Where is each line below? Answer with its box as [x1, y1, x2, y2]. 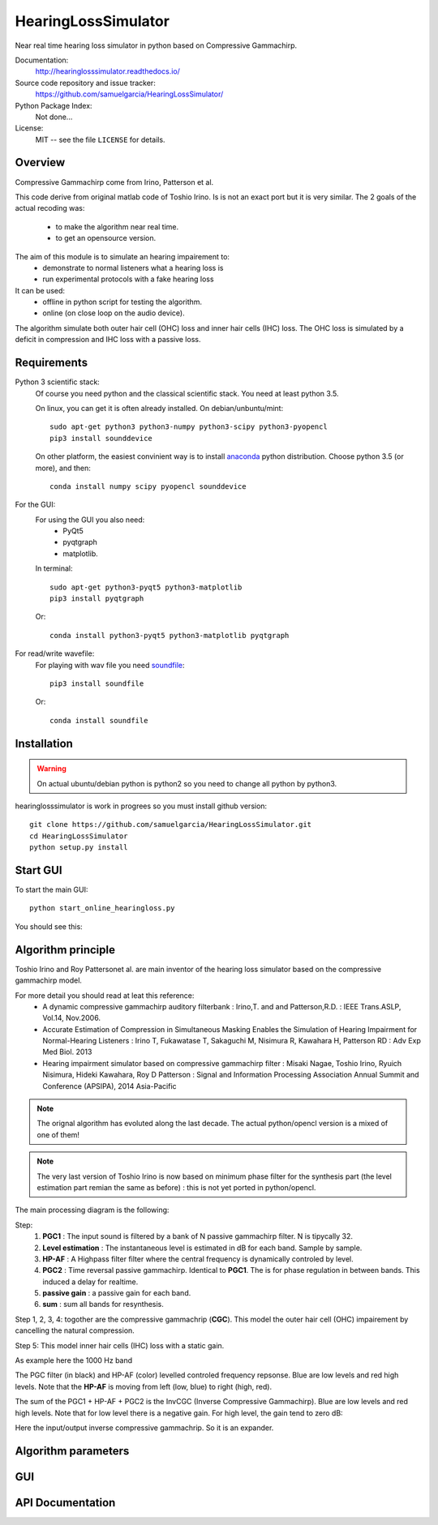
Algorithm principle [15, 943, 115, 957]
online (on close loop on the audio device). [42, 308, 186, 318]
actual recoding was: [15, 203, 85, 213]
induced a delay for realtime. [42, 1277, 139, 1287]
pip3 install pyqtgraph [49, 594, 144, 603]
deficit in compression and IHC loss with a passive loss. [15, 335, 201, 345]
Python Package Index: [15, 101, 92, 110]
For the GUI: [15, 499, 56, 510]
